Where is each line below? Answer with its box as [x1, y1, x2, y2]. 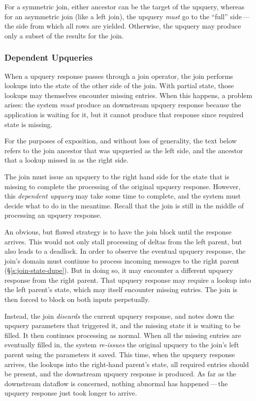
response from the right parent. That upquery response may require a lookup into [4, 274, 251, 285]
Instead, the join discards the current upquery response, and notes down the [4, 310, 234, 321]
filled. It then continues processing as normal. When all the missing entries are [4, 330, 241, 340]
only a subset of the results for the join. [4, 30, 124, 40]
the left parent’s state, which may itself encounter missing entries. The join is [4, 284, 238, 295]
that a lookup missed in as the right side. [4, 155, 128, 165]
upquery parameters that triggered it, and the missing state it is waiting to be [4, 320, 241, 331]
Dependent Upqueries [4, 51, 93, 64]
